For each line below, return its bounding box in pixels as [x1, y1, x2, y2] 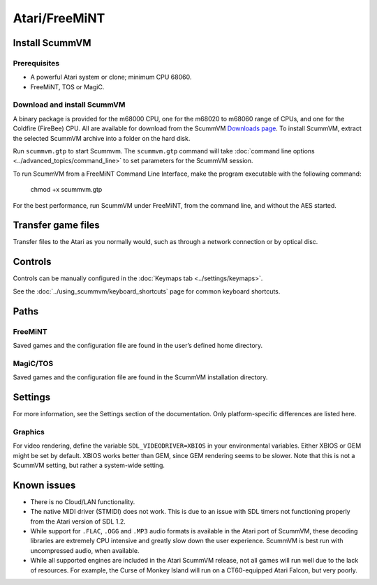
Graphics [13, 427, 45, 436]
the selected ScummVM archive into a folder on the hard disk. [13, 134, 191, 142]
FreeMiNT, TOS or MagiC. [30, 82, 105, 91]
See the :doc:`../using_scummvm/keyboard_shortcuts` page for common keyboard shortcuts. [13, 287, 281, 296]
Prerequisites [13, 58, 59, 68]
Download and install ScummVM [13, 100, 126, 109]
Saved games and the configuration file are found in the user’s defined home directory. [13, 341, 263, 349]
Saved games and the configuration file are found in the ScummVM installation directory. [13, 373, 268, 381]
